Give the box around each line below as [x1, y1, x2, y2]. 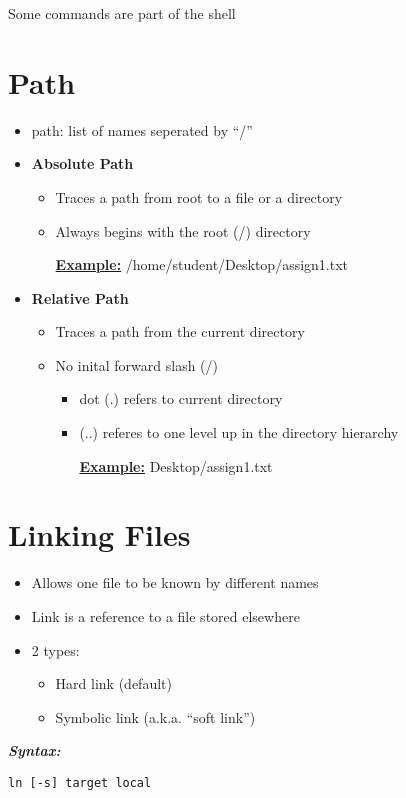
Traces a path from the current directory [55, 321, 305, 342]
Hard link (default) [55, 673, 172, 694]
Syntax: [8, 740, 61, 761]
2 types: [31, 639, 80, 660]
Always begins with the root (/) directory [55, 220, 311, 241]
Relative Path [31, 287, 129, 308]
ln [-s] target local [8, 775, 152, 790]
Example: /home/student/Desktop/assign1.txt [55, 254, 349, 275]
